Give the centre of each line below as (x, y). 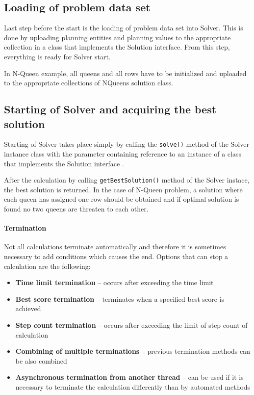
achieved (28, 308)
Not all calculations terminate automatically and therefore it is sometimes (115, 247)
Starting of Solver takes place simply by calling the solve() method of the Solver (127, 144)
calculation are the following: (47, 266)
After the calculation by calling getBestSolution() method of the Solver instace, (127, 180)
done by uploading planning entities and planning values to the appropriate (117, 37)
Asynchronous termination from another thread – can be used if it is (129, 377)
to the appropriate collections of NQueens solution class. (89, 83)
